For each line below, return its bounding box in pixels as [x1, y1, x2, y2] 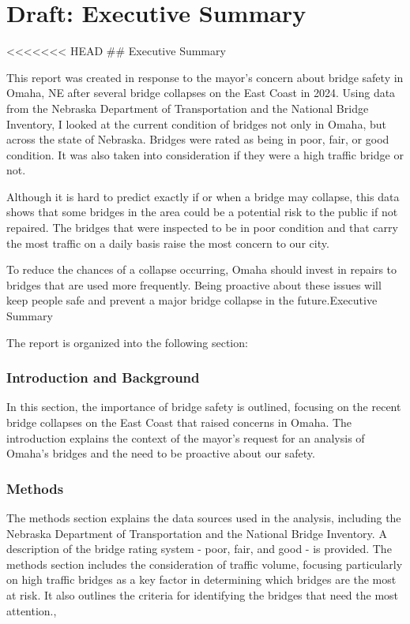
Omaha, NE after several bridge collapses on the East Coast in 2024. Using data [6, 84, 396, 101]
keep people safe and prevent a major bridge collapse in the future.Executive [6, 292, 378, 308]
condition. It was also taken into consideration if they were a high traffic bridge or [6, 146, 404, 163]
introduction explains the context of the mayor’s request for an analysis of [6, 429, 365, 446]
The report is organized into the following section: [6, 334, 248, 350]
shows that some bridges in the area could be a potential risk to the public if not [6, 204, 398, 220]
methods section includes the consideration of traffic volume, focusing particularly [6, 555, 403, 572]
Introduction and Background [6, 368, 200, 387]
